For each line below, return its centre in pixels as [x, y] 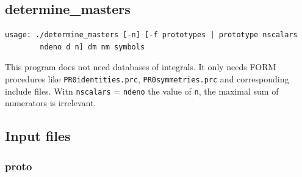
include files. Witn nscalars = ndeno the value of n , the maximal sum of [142, 91]
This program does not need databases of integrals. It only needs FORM [141, 67]
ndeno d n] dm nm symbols [92, 47]
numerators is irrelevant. [51, 103]
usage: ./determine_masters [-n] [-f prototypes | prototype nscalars [151, 35]
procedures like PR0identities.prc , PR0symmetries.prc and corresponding [147, 78]
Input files [38, 136]
